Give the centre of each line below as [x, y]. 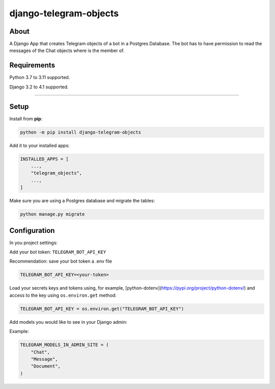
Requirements [32, 66]
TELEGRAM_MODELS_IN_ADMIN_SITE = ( [64, 345]
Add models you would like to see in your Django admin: [68, 322]
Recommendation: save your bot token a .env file [61, 261]
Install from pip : [26, 119]
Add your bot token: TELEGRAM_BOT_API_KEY [58, 252]
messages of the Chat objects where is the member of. [67, 50]
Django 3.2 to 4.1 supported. [39, 87]
